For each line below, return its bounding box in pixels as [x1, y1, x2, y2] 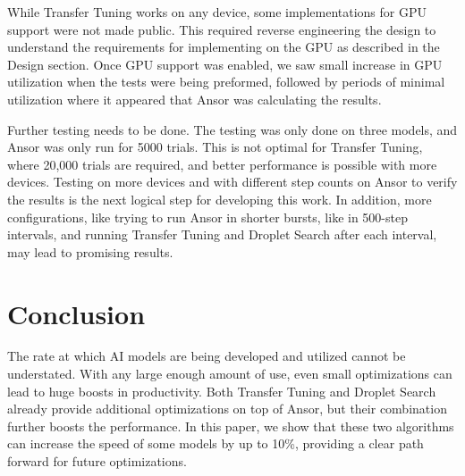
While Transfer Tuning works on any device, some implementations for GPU [7, 3, 427, 21]
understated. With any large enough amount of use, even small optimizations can [7, 364, 452, 383]
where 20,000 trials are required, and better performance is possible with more [7, 154, 437, 173]
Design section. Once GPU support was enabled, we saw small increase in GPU [7, 54, 443, 73]
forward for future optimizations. [7, 452, 187, 470]
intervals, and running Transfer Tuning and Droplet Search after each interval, [7, 225, 437, 244]
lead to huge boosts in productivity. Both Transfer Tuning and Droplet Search [7, 381, 436, 400]
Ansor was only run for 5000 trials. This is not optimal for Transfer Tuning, [7, 138, 423, 156]
